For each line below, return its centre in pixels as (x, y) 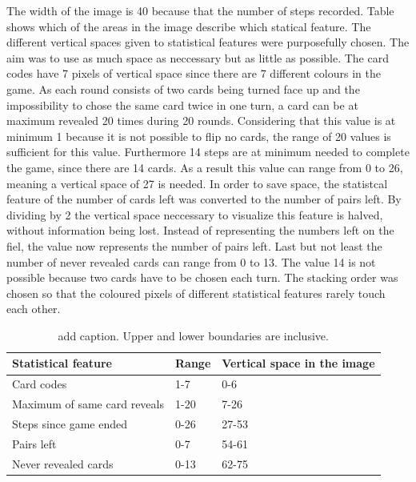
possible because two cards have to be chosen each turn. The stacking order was (202, 277)
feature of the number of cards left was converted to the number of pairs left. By (204, 199)
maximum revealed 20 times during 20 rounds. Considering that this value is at (201, 120)
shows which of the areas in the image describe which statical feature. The (189, 26)
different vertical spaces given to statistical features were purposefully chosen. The (208, 42)
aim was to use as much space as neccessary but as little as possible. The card (198, 57)
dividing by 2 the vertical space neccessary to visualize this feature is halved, (195, 214)
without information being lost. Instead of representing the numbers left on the (200, 230)
